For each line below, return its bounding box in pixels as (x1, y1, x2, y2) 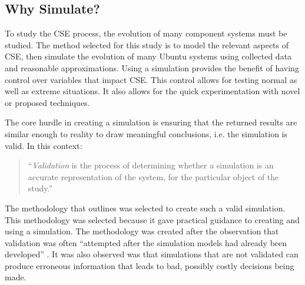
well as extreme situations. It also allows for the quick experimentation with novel (5, 85, 300, 97)
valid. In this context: (5, 139, 82, 151)
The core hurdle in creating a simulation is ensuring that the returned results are (5, 116, 297, 128)
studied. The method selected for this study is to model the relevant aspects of (5, 38, 289, 51)
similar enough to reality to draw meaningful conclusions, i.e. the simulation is (5, 127, 288, 140)
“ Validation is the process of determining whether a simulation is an (28, 159, 274, 171)
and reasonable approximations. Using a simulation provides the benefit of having (5, 61, 299, 74)
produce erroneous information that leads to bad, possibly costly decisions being (5, 259, 294, 271)
